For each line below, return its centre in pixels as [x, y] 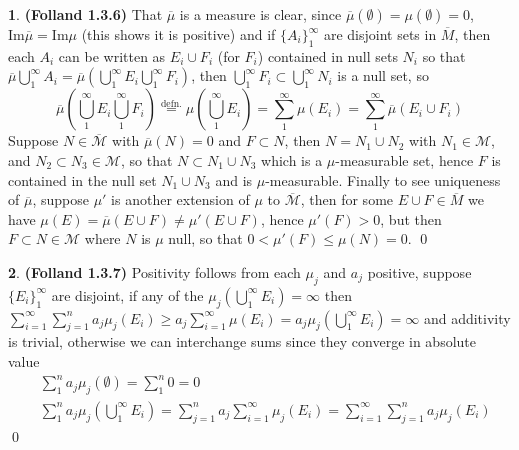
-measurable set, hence [404, 159]
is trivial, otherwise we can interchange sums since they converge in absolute [242, 341]
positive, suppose [419, 271]
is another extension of [180, 199]
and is [234, 179]
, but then [411, 218]
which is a [292, 159]
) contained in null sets [327, 55]
